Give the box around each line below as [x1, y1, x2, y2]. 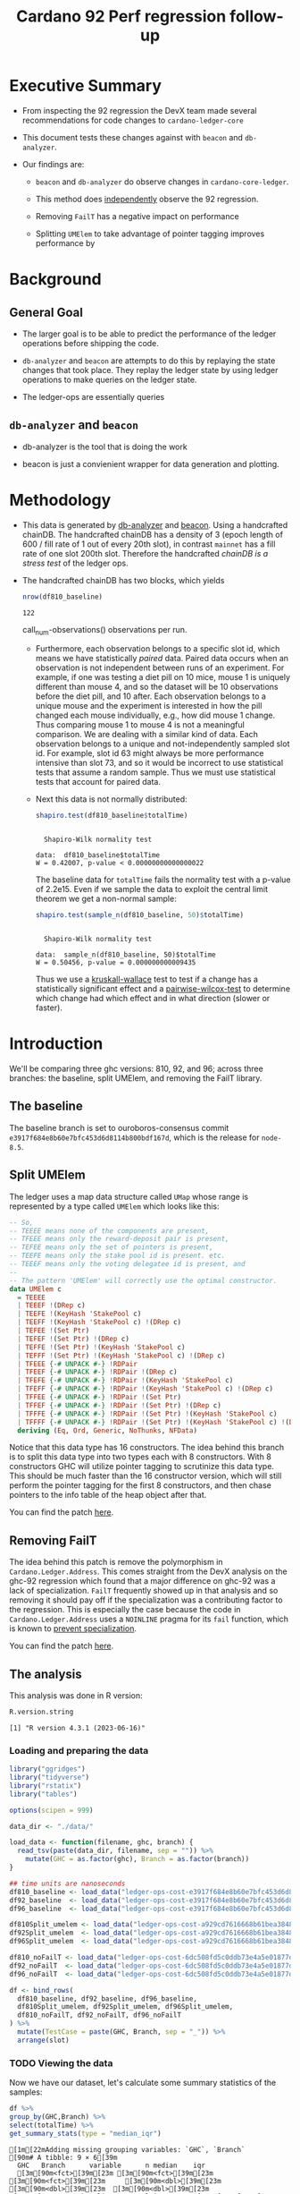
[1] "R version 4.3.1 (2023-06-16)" [9, 1723, 146, 1732]
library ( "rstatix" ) [9, 1781, 82, 1790]
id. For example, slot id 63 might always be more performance [35, 748, 264, 759]
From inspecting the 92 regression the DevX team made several [21, 105, 257, 115]
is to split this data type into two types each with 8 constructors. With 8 [9, 1451, 272, 1462]
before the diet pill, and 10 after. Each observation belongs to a [35, 691, 266, 702]
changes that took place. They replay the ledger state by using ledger [21, 364, 279, 375]
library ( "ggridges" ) [9, 1765, 87, 1773]
